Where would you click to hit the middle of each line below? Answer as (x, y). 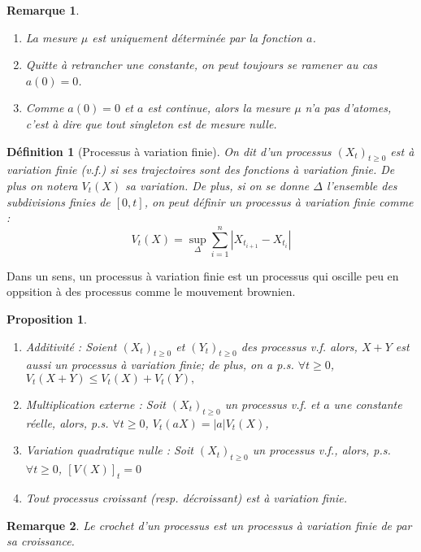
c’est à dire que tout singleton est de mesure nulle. (151, 123)
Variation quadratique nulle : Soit (109, 450)
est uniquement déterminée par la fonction (197, 37)
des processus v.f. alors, (299, 346)
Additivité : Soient (71, 346)
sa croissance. (41, 541)
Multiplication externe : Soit (95, 404)
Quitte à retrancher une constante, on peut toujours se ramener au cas (202, 65)
